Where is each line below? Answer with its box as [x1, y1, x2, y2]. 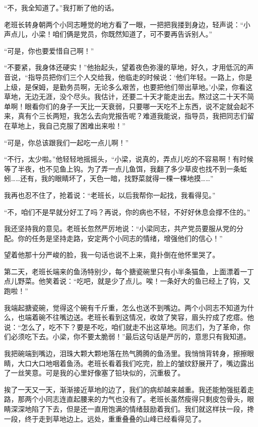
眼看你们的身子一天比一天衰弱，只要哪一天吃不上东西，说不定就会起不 [24, 101, 254, 111]
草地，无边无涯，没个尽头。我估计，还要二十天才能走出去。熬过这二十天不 [4, 91, 247, 102]
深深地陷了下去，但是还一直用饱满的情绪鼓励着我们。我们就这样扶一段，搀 [10, 404, 254, 414]
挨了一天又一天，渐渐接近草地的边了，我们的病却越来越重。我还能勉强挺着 [4, 384, 247, 394]
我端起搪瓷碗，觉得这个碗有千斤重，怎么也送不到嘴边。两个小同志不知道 [4, 302, 240, 312]
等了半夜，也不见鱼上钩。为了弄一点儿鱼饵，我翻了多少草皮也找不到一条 [4, 163, 240, 174]
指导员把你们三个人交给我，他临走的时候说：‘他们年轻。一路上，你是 [28, 71, 253, 82]
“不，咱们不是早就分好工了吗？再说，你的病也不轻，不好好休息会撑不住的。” [4, 206, 251, 217]
